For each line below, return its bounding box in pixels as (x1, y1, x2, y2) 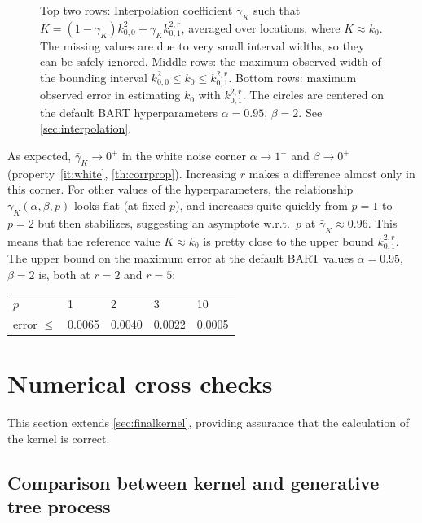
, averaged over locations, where (181, 19, 341, 36)
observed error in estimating (40, 86, 181, 103)
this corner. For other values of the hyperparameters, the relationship (7, 181, 354, 198)
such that (253, 2, 301, 18)
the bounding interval (40, 68, 147, 85)
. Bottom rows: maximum (228, 68, 357, 85)
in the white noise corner (122, 147, 246, 164)
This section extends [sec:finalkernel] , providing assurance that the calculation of (7, 414, 409, 431)
